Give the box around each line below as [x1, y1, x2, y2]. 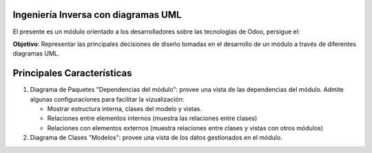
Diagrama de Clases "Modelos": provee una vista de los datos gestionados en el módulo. [30, 134, 282, 142]
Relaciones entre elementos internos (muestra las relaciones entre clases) [47, 114, 258, 123]
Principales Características [12, 67, 132, 79]
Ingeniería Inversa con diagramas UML [12, 9, 182, 21]
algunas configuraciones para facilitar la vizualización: [30, 95, 185, 103]
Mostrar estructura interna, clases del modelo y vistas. [47, 104, 203, 113]
